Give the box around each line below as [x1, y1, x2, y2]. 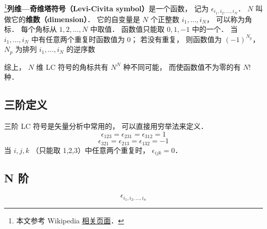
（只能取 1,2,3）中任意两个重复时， [31, 144, 150, 155]
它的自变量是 [97, 13, 140, 24]
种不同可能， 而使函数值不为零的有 [123, 61, 241, 72]
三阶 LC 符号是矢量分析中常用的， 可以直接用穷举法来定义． [4, 121, 208, 131]
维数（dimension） [26, 13, 87, 24]
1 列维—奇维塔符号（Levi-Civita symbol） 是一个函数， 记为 [4, 2, 209, 13]
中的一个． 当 [192, 24, 238, 34]
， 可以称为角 [206, 13, 252, 24]
